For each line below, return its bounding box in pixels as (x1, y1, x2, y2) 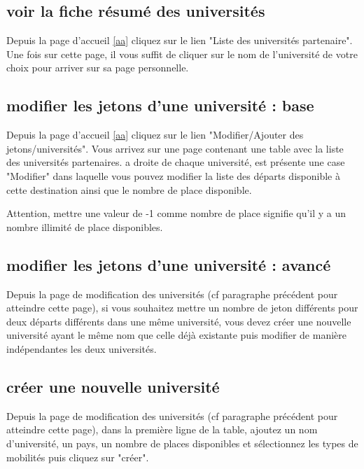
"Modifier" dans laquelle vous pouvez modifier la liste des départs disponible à (6, 168, 340, 183)
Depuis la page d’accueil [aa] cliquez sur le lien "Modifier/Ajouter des (6, 127, 304, 142)
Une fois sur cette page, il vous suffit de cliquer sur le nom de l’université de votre (6, 46, 358, 61)
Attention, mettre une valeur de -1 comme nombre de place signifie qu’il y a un (6, 206, 346, 220)
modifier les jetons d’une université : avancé (6, 253, 331, 275)
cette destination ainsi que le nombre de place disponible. (6, 182, 252, 197)
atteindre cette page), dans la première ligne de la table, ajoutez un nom (6, 422, 318, 437)
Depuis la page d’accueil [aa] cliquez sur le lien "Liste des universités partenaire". (6, 33, 353, 48)
